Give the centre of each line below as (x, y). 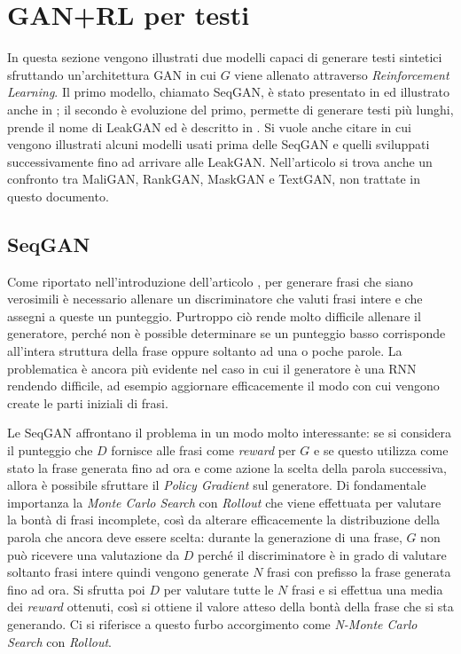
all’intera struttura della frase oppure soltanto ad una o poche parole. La (205, 351)
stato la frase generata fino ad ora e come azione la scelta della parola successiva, (227, 467)
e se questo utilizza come (381, 450)
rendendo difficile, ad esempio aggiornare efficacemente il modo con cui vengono (223, 386)
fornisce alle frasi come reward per (203, 450)
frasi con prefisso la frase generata (359, 572)
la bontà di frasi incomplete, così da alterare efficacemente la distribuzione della (224, 520)
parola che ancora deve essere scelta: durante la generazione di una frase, (205, 536)
